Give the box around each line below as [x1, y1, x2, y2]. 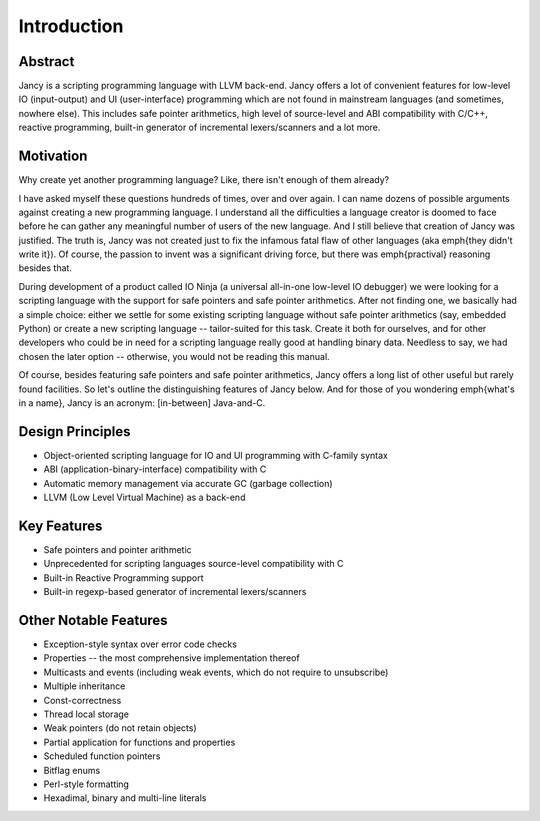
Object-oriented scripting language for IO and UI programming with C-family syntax [43, 449, 389, 461]
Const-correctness [43, 694, 122, 706]
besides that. [18, 262, 72, 274]
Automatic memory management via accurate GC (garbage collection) [43, 477, 334, 489]
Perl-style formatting [43, 778, 130, 790]
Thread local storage [43, 708, 130, 720]
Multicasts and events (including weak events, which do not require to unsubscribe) [43, 666, 389, 678]
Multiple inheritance [43, 680, 126, 692]
